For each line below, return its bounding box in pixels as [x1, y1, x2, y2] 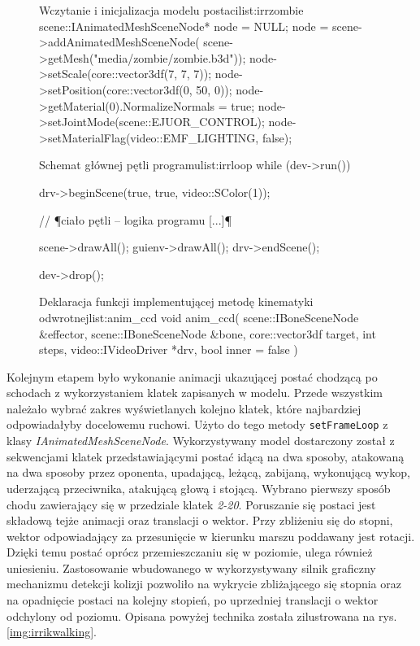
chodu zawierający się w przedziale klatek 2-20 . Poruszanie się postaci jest [6, 495, 376, 513]
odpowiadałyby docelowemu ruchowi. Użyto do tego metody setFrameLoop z [6, 416, 388, 433]
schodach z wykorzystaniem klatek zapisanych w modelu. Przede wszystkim [6, 384, 383, 401]
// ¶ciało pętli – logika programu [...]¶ [39, 211, 232, 228]
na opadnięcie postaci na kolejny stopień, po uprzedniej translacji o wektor [6, 591, 379, 609]
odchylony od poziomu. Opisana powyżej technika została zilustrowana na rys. [6, 607, 397, 624]
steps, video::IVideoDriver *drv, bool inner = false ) [39, 341, 298, 358]
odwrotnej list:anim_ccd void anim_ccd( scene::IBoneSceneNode [39, 308, 359, 325]
